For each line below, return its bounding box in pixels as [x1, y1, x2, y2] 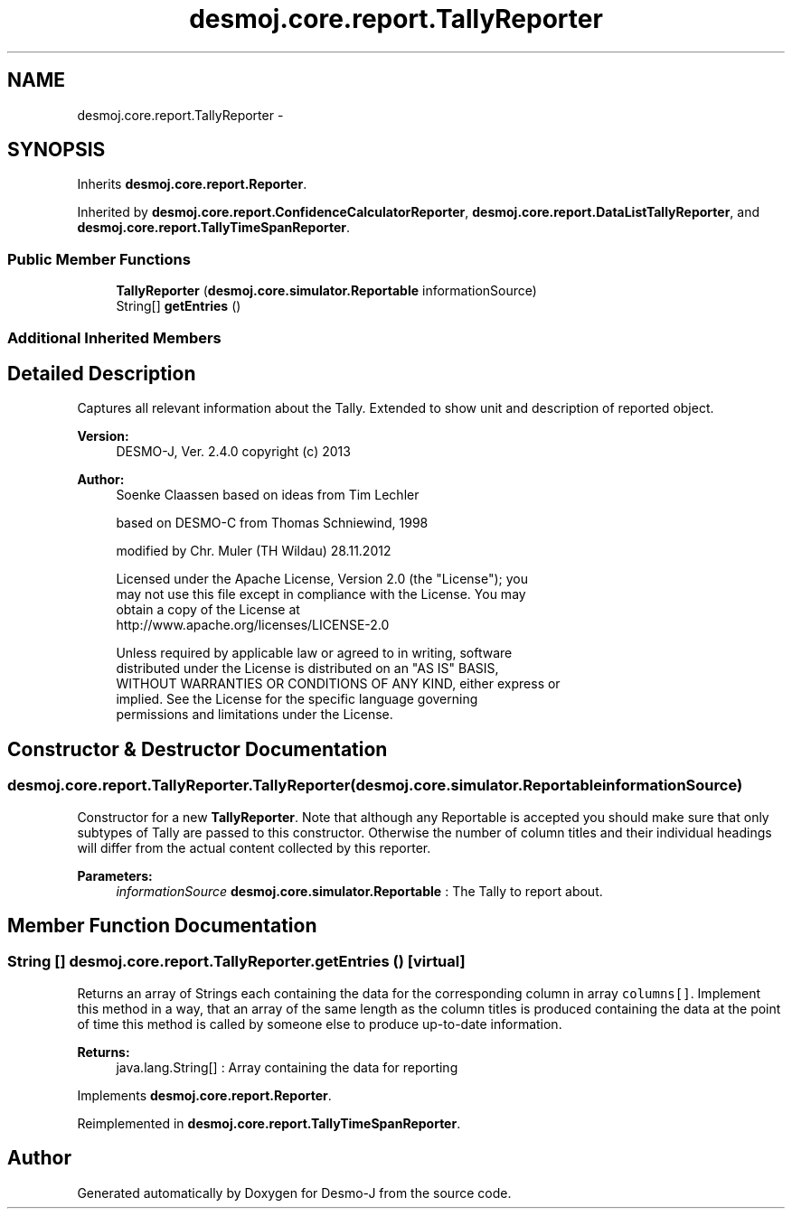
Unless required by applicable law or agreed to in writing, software [116, 645, 513, 661]
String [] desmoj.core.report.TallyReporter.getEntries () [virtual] [7, 952, 466, 971]
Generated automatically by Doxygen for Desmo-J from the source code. [77, 1184, 512, 1201]
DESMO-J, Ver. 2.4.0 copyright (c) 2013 [116, 444, 351, 460]
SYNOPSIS [7, 138, 106, 162]
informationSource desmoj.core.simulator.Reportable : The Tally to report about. [116, 883, 603, 899]
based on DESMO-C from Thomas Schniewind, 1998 [116, 515, 429, 531]
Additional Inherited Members [7, 328, 222, 347]
